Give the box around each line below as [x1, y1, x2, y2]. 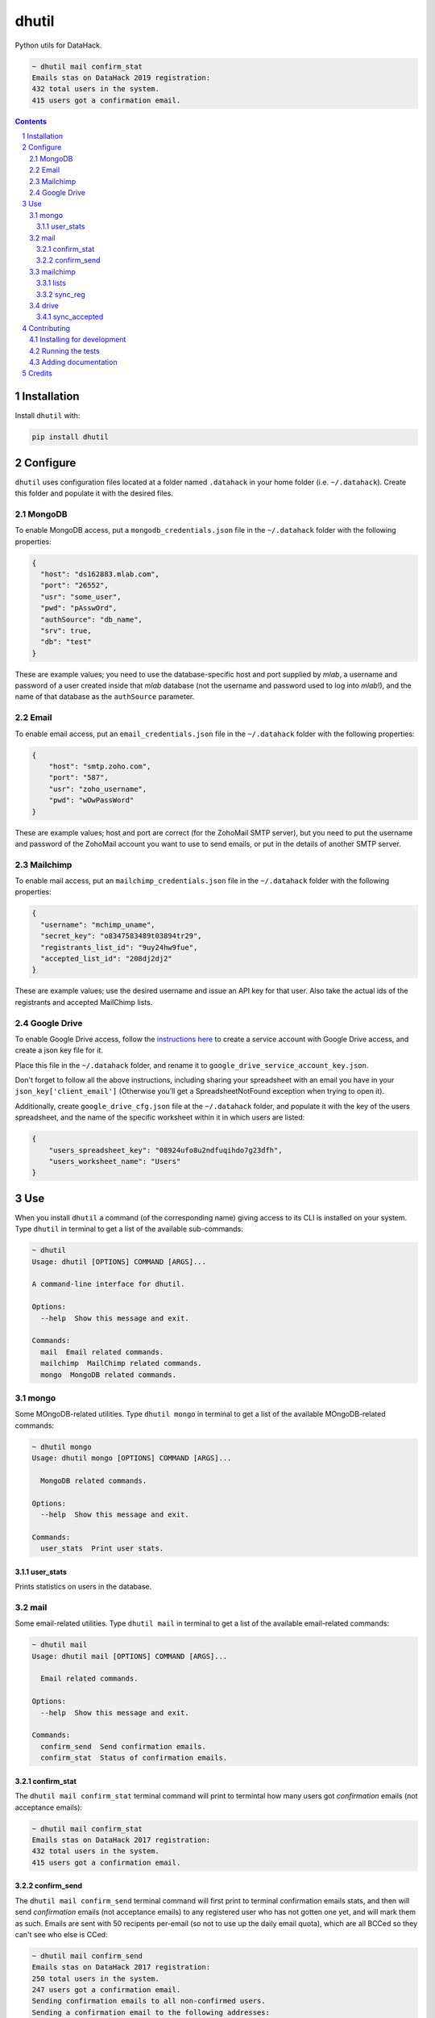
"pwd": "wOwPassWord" [48, 796, 135, 805]
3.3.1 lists [36, 278, 66, 288]
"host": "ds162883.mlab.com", [40, 569, 160, 579]
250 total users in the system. [31, 1974, 160, 1983]
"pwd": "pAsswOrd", [40, 604, 118, 613]
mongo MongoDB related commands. [40, 1370, 177, 1380]
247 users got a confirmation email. [31, 1986, 181, 1995]
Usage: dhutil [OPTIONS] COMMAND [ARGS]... [31, 1257, 207, 1266]
